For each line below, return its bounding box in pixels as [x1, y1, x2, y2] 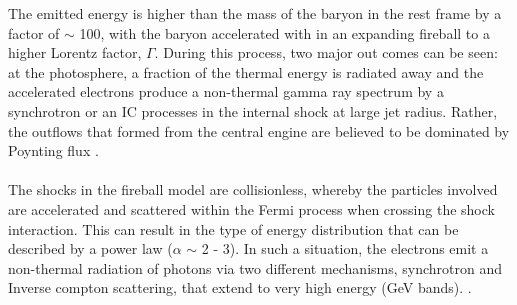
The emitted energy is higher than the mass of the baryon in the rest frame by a [8, 3, 502, 23]
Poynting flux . [8, 140, 99, 161]
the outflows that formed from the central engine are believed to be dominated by [8, 120, 510, 141]
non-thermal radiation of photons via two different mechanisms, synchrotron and [8, 257, 503, 278]
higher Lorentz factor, [8, 42, 142, 63]
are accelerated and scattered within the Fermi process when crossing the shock [8, 198, 495, 219]
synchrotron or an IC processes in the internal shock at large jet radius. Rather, [8, 100, 498, 121]
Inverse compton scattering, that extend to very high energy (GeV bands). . [8, 277, 472, 298]
